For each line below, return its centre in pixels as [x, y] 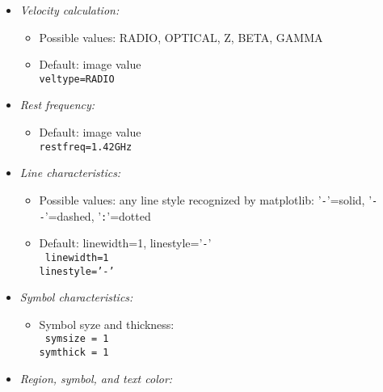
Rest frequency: [57, 105]
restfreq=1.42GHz [86, 147]
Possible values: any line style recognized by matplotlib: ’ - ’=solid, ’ [206, 199]
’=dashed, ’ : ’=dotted [98, 215]
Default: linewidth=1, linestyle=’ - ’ [125, 243]
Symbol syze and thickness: [107, 324]
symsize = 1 [77, 339]
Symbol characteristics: [76, 297]
